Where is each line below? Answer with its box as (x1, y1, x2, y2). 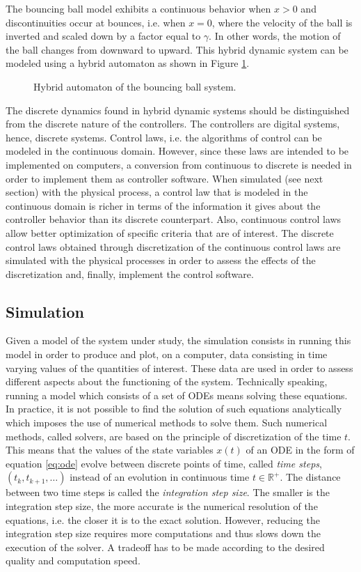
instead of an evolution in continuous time (70, 470, 250, 484)
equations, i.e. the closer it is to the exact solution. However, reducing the (6, 512, 320, 527)
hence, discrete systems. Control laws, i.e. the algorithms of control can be (6, 130, 322, 144)
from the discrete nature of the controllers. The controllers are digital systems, (6, 116, 340, 131)
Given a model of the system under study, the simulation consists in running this (6, 333, 351, 348)
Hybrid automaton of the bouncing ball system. (33, 79, 236, 93)
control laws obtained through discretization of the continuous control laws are (6, 239, 341, 254)
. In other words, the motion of (209, 29, 341, 43)
